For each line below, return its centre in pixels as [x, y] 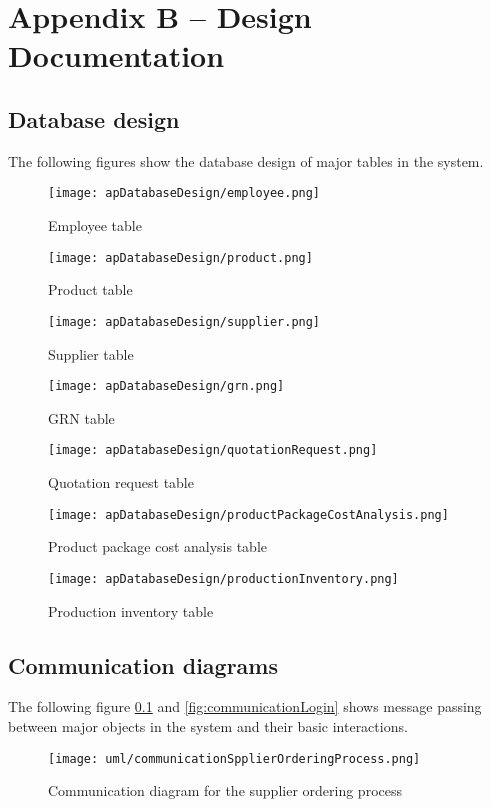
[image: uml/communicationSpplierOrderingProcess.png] [234, 758]
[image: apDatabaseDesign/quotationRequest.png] [213, 450]
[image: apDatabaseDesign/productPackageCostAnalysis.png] [248, 514]
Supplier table [91, 353]
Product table [90, 289]
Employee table [95, 225]
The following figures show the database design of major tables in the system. [246, 160]
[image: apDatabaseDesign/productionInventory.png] [223, 578]
